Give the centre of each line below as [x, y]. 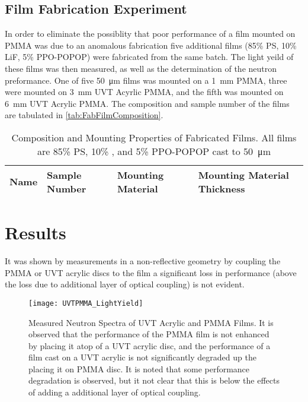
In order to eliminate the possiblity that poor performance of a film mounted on [150, 34]
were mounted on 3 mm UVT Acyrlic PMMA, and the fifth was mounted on [144, 92]
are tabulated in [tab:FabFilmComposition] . [84, 115]
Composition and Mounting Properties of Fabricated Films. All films [154, 137]
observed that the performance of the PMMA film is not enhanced [149, 334]
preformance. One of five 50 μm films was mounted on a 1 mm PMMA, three [146, 80]
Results [36, 232]
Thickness [222, 188]
